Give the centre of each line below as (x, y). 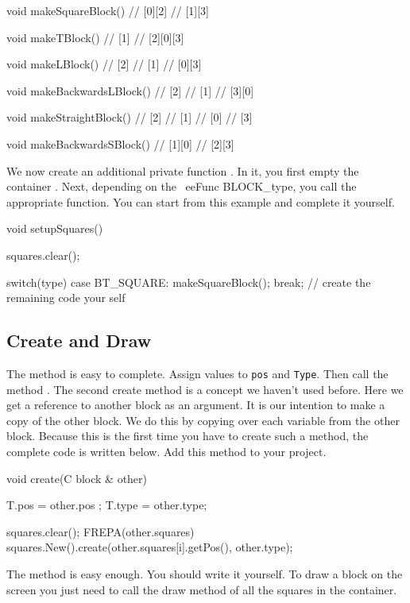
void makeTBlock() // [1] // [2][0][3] (95, 37)
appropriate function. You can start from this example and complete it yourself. (201, 201)
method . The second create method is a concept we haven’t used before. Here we (205, 389)
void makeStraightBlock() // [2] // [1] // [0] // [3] (130, 117)
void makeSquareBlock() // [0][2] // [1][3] (108, 10)
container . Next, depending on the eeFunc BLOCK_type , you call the (182, 186)
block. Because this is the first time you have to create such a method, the (188, 436)
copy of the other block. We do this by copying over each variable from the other (203, 420)
